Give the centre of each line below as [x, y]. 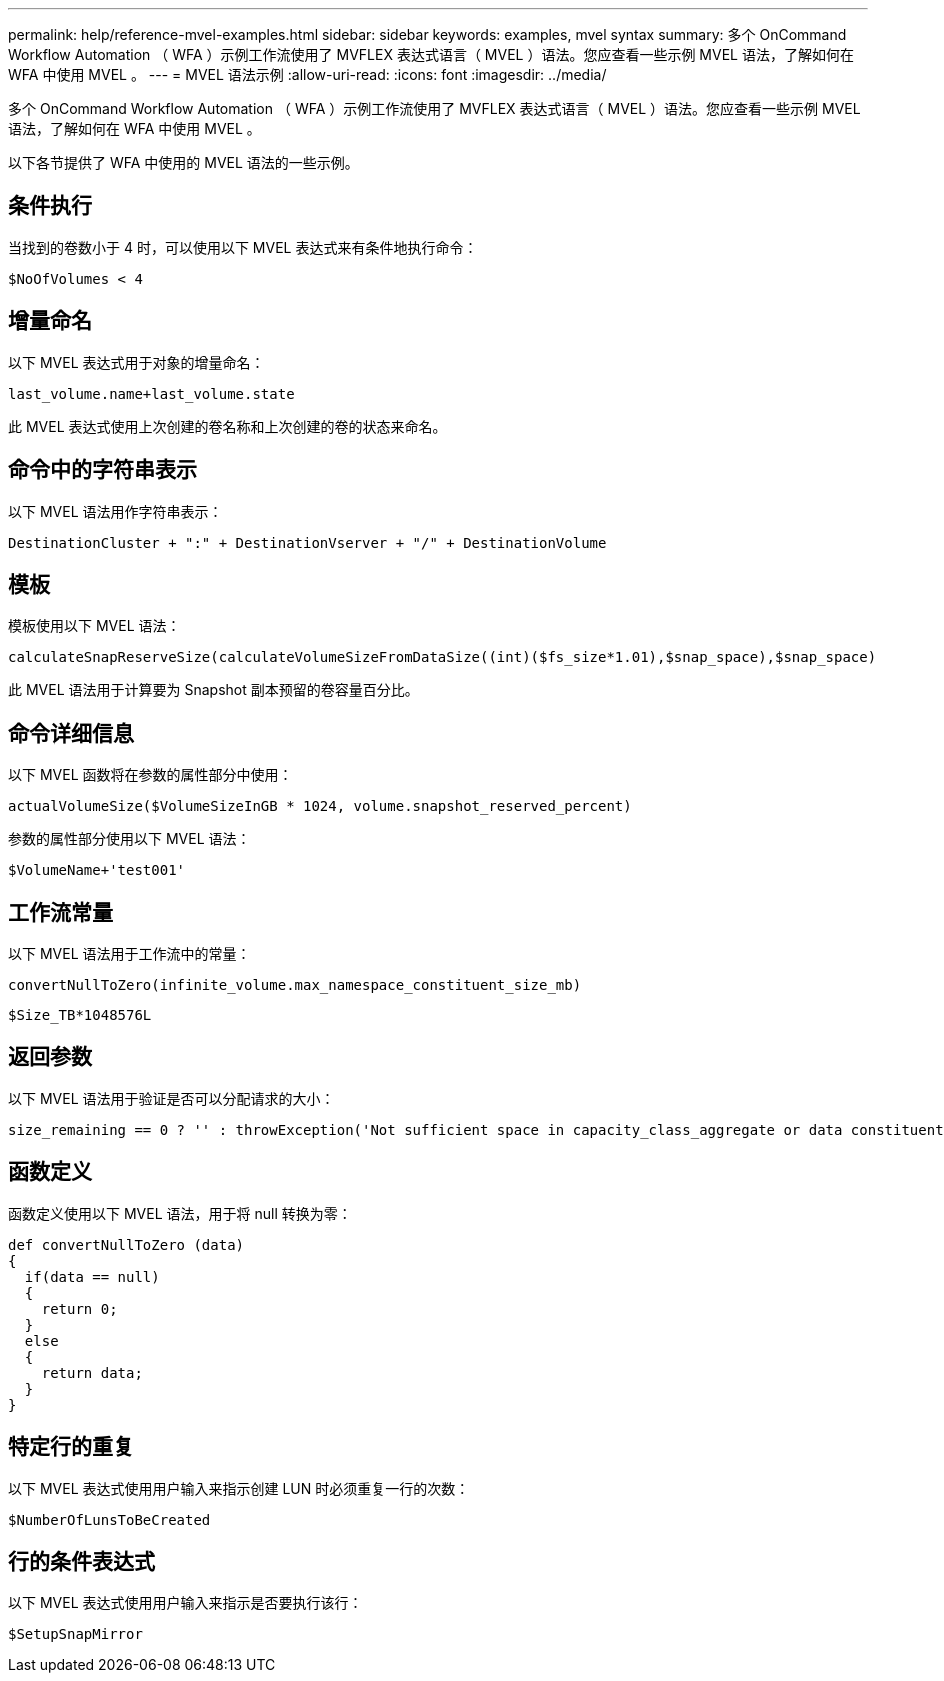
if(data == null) [92, 1276]
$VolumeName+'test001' [97, 870]
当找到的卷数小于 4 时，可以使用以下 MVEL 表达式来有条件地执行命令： [243, 247]
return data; [92, 1372]
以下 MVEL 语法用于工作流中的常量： [129, 954]
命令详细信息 [71, 733]
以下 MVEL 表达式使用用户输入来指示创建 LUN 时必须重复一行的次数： [239, 1488]
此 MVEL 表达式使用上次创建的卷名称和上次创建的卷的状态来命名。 [227, 426]
